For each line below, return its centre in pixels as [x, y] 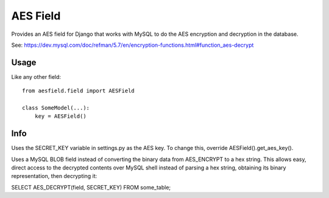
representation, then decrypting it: [54, 176]
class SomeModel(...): [56, 108]
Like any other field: [36, 77]
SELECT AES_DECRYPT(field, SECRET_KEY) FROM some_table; [91, 187]
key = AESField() [60, 116]
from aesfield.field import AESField [79, 91]
